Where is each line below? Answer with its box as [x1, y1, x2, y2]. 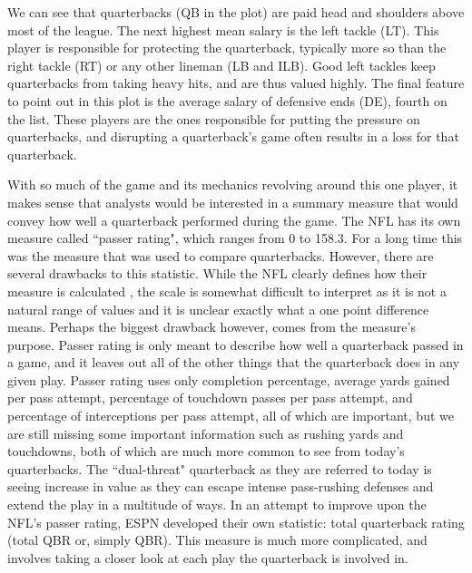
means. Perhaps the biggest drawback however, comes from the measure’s [7, 317, 416, 336]
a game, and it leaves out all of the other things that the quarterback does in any [7, 353, 460, 372]
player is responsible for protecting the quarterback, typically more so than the [7, 38, 447, 57]
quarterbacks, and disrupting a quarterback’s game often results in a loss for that [7, 127, 459, 146]
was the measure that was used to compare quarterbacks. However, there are [7, 246, 434, 265]
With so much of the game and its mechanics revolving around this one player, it [7, 175, 458, 194]
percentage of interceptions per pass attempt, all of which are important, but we [7, 406, 454, 425]
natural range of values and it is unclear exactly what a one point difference [7, 299, 429, 318]
